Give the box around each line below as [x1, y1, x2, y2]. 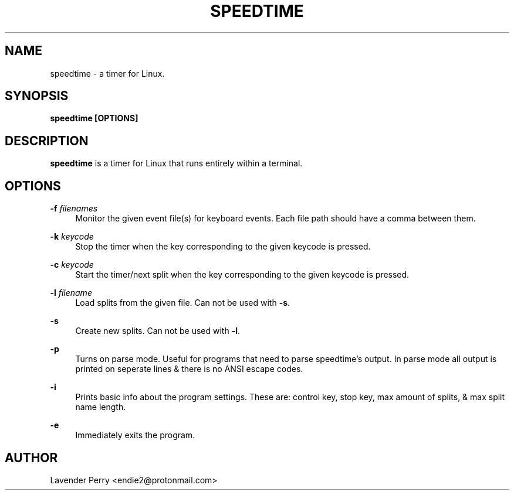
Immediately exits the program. [75, 430, 195, 441]
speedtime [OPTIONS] [50, 113, 138, 124]
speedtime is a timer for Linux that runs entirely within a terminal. [50, 158, 303, 169]
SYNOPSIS [5, 88, 69, 104]
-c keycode [50, 260, 94, 270]
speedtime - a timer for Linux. [50, 68, 165, 78]
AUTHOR [5, 450, 58, 465]
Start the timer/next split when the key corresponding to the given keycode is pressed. [75, 269, 410, 280]
